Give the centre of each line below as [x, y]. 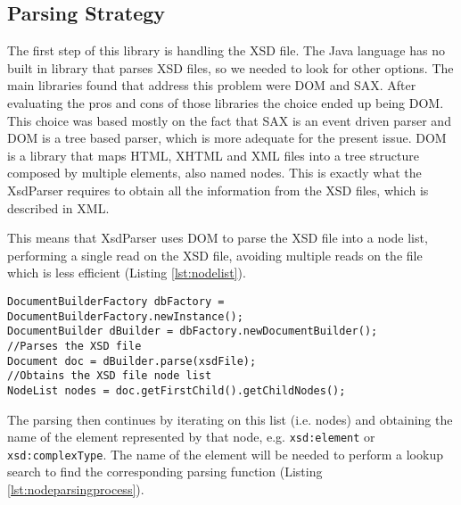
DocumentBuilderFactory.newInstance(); [125, 316]
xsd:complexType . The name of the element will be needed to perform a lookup [225, 454]
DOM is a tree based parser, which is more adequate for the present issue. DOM [227, 138]
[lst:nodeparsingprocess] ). [76, 489]
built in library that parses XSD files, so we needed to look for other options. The [230, 67]
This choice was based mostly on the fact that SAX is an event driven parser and [229, 120]
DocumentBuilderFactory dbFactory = [116, 301]
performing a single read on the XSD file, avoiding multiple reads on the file [215, 255]
